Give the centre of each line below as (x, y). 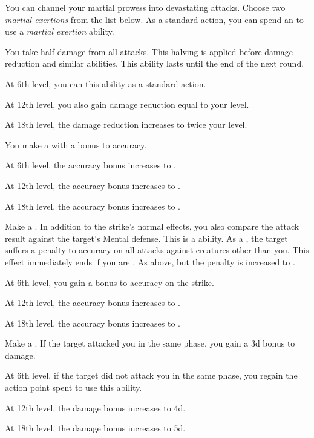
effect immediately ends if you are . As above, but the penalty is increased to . (150, 261)
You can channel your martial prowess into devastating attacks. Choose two (145, 7)
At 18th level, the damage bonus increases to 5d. (95, 428)
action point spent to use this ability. (74, 387)
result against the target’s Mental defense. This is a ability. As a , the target (146, 238)
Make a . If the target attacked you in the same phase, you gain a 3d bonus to (150, 343)
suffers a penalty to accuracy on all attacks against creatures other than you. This (157, 250)
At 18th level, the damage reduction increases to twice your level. (126, 124)
